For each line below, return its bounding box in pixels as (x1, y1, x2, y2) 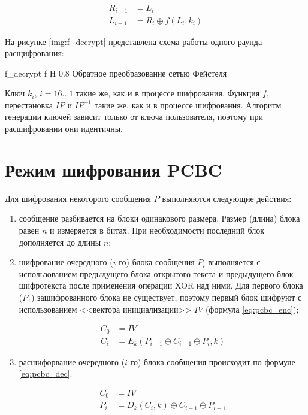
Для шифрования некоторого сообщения (5, 192, 152, 204)
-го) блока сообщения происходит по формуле (127, 355, 295, 368)
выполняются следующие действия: (162, 192, 292, 204)
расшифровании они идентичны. (5, 122, 123, 135)
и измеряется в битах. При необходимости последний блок (49, 223, 265, 236)
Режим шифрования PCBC (5, 157, 222, 181)
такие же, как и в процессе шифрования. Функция (76, 87, 260, 99)
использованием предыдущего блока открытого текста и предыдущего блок (19, 267, 294, 280)
